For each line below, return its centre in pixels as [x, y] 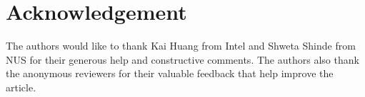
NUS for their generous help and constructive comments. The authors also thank [182, 59]
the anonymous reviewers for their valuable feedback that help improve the [170, 73]
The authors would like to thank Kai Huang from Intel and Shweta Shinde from [181, 46]
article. [21, 87]
